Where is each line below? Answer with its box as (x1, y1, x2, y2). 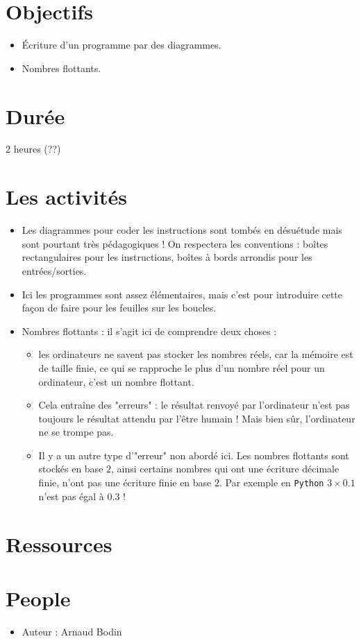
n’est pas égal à (38, 488, 104, 503)
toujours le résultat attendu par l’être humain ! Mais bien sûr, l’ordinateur (38, 411, 355, 425)
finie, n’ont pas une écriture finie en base (38, 475, 212, 490)
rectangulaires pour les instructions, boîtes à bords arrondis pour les (22, 250, 312, 264)
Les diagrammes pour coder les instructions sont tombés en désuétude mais (22, 223, 342, 237)
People (6, 583, 71, 612)
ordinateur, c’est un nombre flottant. (38, 374, 194, 388)
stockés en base (38, 461, 103, 476)
